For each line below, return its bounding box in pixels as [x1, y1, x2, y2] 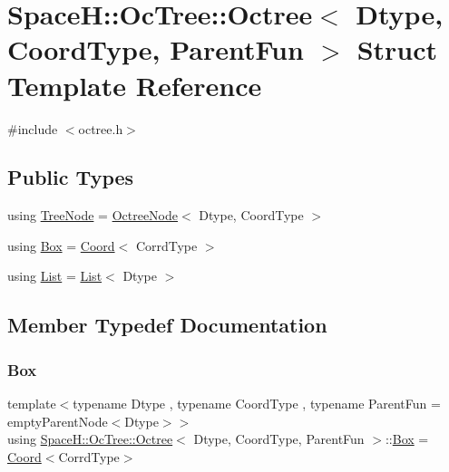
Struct [356, 31, 438, 68]
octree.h [78, 119, 123, 138]
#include [7, 119, 58, 138]
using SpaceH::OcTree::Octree [7, 429, 173, 448]
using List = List [7, 266, 102, 285]
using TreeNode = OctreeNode [7, 206, 178, 225]
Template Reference [7, 66, 262, 103]
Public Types [7, 163, 134, 191]
